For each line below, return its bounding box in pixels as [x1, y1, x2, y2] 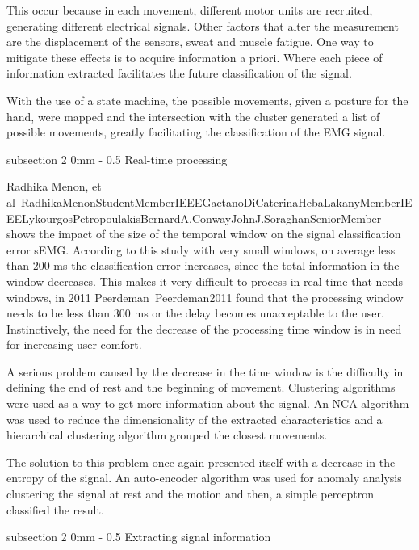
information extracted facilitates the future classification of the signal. [6, 65, 352, 82]
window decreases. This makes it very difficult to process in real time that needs [6, 272, 404, 289]
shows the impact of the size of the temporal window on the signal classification [6, 225, 401, 242]
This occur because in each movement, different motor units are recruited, [6, 2, 373, 18]
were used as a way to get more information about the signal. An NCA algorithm [6, 395, 409, 412]
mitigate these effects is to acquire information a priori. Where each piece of [6, 48, 383, 65]
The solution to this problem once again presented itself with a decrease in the [6, 453, 396, 470]
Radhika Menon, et [6, 178, 102, 195]
